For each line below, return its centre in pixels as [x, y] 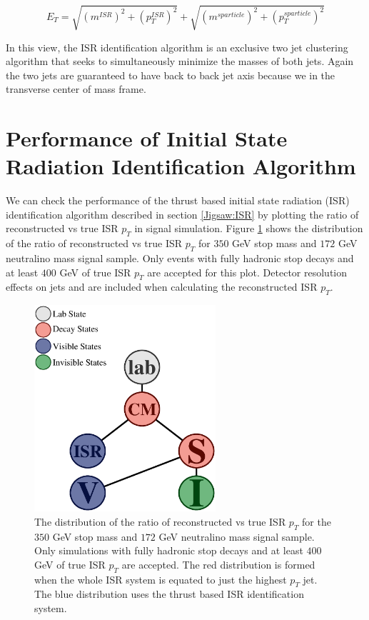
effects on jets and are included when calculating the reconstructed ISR [162, 287]
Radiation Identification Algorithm [181, 166]
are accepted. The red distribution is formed [218, 564]
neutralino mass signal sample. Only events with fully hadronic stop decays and [180, 258]
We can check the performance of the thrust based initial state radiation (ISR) [178, 200]
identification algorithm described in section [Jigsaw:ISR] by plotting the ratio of [182, 214]
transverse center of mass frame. [76, 89]
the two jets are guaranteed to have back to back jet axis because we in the [171, 75]
